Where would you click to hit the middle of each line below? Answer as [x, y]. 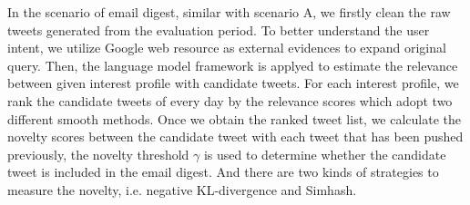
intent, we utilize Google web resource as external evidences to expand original [227, 48]
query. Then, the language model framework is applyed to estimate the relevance [233, 65]
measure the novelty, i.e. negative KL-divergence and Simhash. [182, 189]
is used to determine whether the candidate [325, 154]
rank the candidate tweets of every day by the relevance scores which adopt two [230, 100]
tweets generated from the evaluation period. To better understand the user [219, 29]
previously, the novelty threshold [98, 154]
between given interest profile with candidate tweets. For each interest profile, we [233, 83]
